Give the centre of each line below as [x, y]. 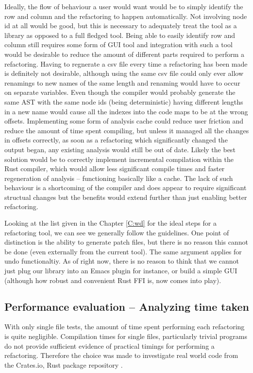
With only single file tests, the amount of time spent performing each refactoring [125, 327]
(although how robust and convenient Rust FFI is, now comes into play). [113, 280]
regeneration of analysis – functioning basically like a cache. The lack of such [119, 178]
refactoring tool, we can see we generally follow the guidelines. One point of [117, 232]
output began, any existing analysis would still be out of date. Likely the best [120, 149]
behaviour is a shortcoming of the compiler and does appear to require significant [126, 187]
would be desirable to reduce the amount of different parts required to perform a [124, 54]
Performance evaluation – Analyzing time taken [127, 306]
